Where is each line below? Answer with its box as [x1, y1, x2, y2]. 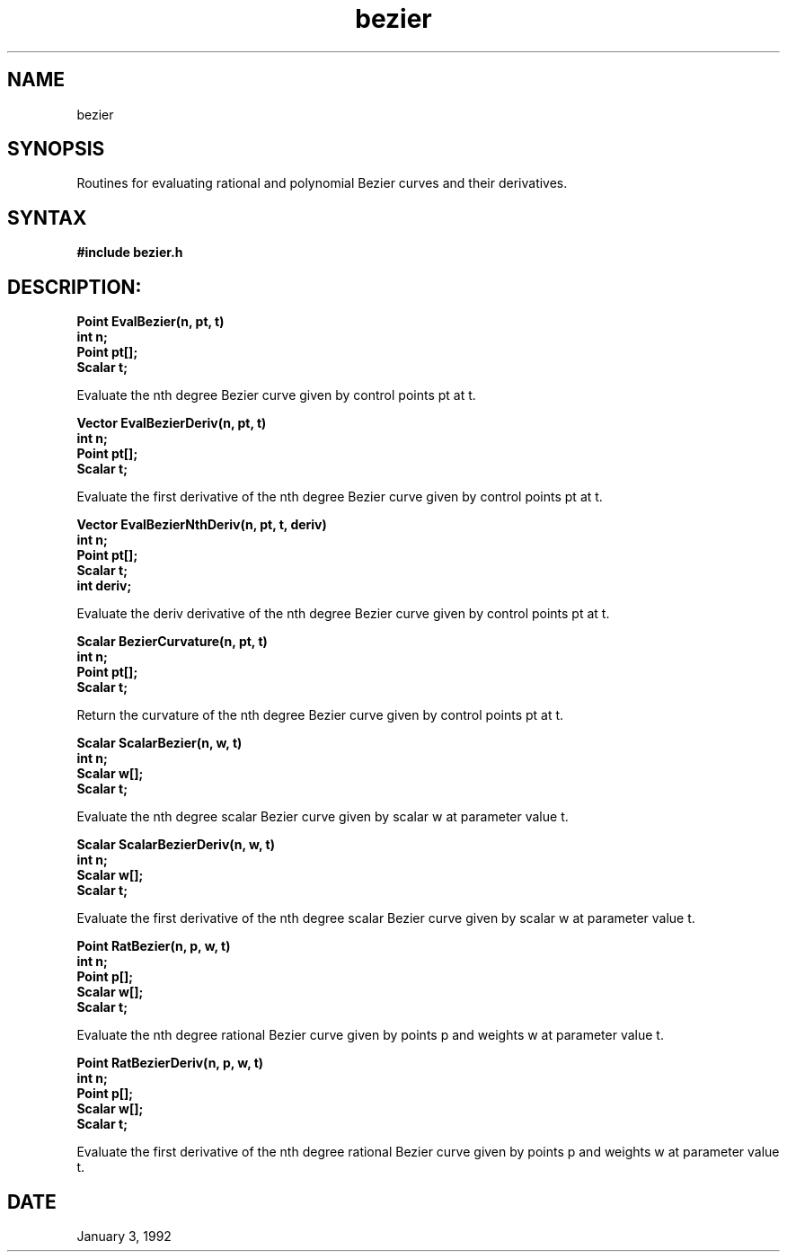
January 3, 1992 [76, 1228, 172, 1244]
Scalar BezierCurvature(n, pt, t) [76, 634, 268, 650]
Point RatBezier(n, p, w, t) [76, 938, 231, 954]
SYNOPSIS [7, 137, 105, 161]
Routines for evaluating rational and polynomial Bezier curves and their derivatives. [76, 175, 568, 191]
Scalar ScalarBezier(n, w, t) [76, 735, 243, 751]
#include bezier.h [76, 244, 183, 261]
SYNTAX [7, 206, 87, 229]
